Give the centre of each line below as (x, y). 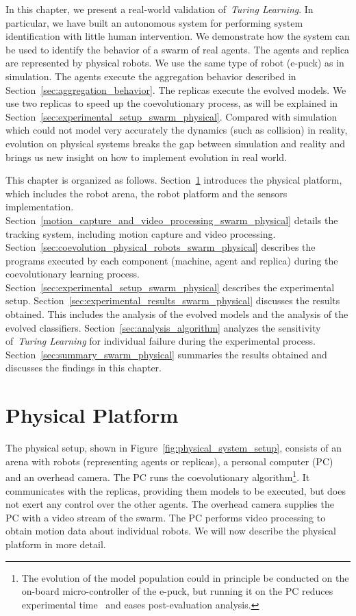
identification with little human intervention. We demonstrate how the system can (178, 36)
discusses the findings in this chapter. (84, 368)
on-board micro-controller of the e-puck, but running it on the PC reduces (177, 591)
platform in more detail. (56, 544)
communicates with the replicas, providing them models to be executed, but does (176, 490)
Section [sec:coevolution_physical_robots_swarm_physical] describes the (161, 247)
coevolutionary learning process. (73, 274)
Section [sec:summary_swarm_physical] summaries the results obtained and (166, 354)
